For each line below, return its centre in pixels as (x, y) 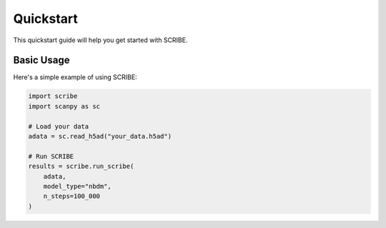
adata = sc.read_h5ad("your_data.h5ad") (100, 136)
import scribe (53, 96)
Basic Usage (41, 60)
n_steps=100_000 (71, 196)
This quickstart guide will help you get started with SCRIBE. (100, 40)
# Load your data (59, 126)
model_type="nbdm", (78, 186)
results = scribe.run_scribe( (81, 167)
